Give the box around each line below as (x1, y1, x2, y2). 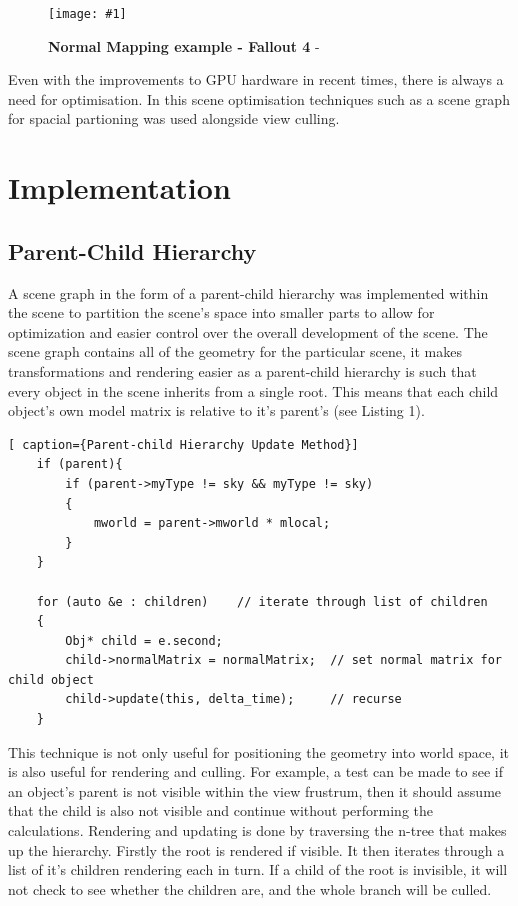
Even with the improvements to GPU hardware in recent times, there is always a (8, 69, 504, 90)
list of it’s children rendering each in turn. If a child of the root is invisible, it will (8, 859, 508, 880)
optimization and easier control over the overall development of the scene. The (8, 321, 488, 342)
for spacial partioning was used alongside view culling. (8, 108, 340, 129)
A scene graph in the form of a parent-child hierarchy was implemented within (8, 282, 489, 303)
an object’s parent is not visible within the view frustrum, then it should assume (8, 780, 502, 801)
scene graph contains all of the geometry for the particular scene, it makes (8, 341, 462, 362)
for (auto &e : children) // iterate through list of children (36, 594, 488, 609)
